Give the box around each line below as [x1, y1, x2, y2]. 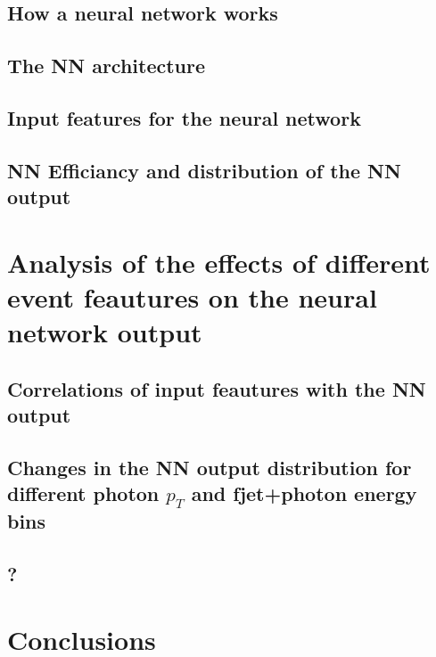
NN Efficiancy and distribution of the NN [7, 156, 401, 184]
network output [7, 314, 202, 350]
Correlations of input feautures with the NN [7, 374, 426, 402]
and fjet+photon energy [191, 480, 417, 507]
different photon [7, 480, 160, 507]
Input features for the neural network [7, 103, 361, 131]
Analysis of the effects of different [7, 243, 431, 280]
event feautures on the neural [7, 278, 377, 315]
